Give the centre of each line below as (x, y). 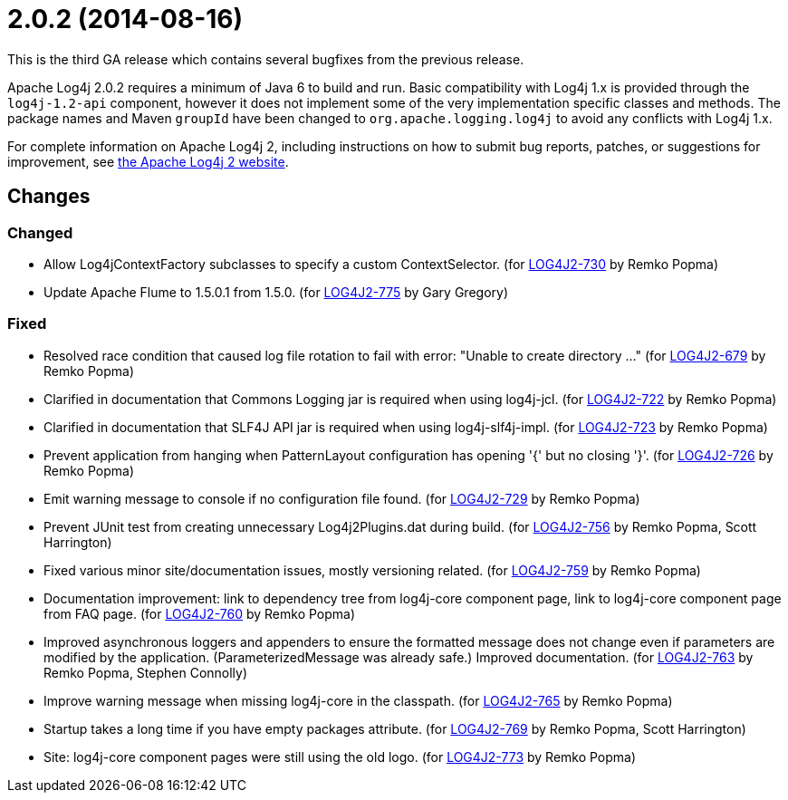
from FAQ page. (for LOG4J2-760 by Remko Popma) (200, 613)
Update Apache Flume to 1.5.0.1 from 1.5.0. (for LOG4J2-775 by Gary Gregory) (276, 292)
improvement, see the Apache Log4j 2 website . (148, 161)
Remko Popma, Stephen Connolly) (146, 672)
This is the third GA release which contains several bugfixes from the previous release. (266, 59)
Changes (49, 197)
